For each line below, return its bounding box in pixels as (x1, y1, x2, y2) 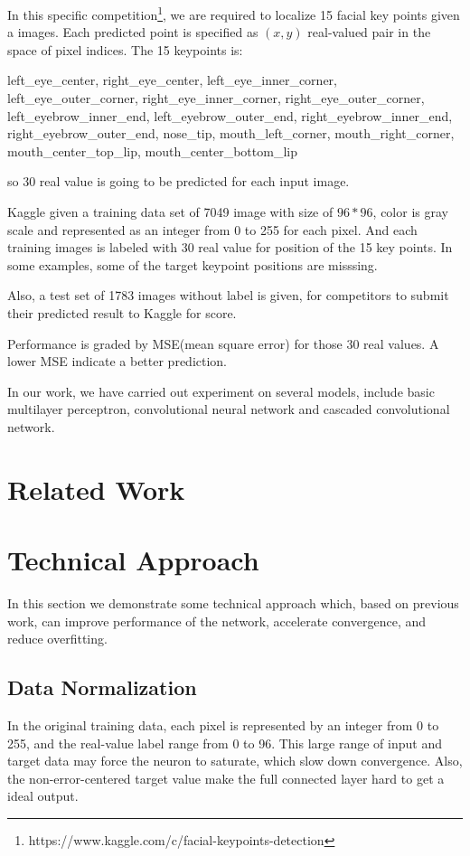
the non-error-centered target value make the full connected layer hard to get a (7, 768, 445, 787)
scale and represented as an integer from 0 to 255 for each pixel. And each (7, 220, 418, 239)
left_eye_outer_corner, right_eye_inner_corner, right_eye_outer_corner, (7, 89, 425, 108)
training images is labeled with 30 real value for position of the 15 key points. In (7, 238, 453, 257)
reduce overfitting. (7, 629, 108, 648)
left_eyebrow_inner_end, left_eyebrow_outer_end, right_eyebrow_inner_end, (7, 106, 453, 125)
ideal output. (7, 786, 79, 805)
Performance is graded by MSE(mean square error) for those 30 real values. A (7, 334, 439, 353)
